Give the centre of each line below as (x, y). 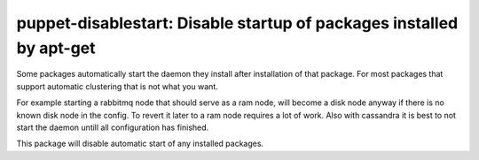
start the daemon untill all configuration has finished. (113, 127)
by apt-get (56, 48)
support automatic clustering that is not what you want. (118, 86)
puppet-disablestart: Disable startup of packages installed (237, 23)
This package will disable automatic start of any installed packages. (140, 144)
